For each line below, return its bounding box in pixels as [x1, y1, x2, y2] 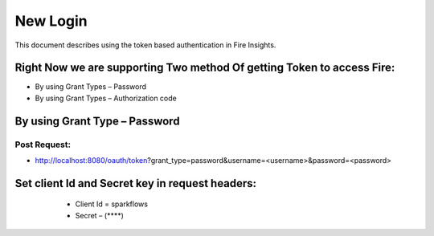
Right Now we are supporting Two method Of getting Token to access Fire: [14, 61, 395, 75]
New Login [14, 12, 88, 30]
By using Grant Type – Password [14, 114, 180, 128]
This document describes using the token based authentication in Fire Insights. [14, 40, 276, 50]
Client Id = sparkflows [75, 199, 149, 209]
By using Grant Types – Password [35, 82, 147, 92]
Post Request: [14, 139, 72, 150]
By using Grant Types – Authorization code [35, 93, 177, 103]
